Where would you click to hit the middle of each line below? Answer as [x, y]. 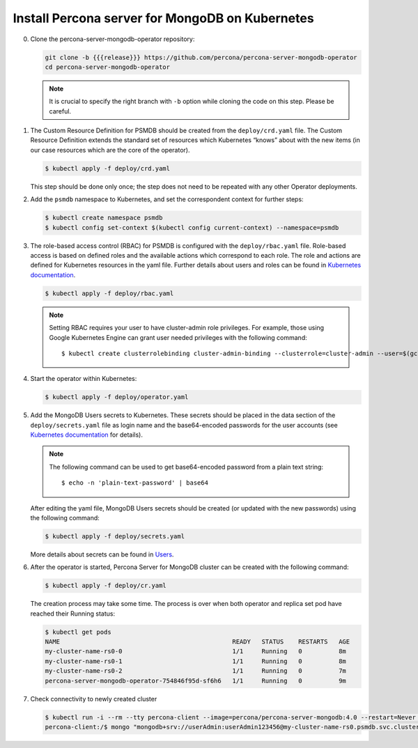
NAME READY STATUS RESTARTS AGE [198, 642]
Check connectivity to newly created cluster [94, 699]
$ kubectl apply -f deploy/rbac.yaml [109, 293]
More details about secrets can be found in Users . [102, 554]
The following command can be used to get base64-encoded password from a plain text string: [186, 467]
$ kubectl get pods [78, 632]
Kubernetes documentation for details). [86, 435]
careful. [60, 111]
